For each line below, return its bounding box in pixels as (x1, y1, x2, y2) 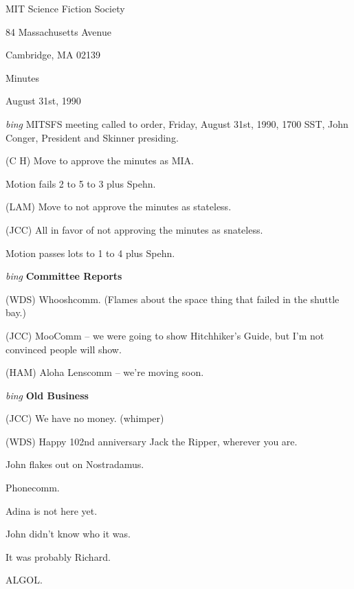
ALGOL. (5, 573, 43, 587)
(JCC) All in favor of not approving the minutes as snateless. (5, 222, 263, 236)
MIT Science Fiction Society (5, 1, 125, 15)
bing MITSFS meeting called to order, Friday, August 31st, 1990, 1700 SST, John (5, 116, 349, 131)
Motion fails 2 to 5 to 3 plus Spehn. (5, 176, 156, 190)
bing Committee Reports (5, 269, 122, 283)
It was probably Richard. (5, 549, 111, 564)
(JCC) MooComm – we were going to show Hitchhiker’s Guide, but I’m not (5, 328, 324, 342)
